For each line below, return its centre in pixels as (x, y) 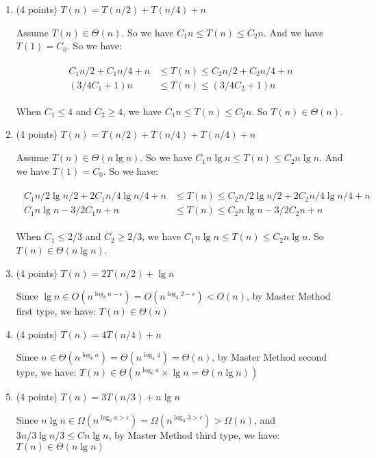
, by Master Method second (270, 357)
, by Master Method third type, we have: (194, 434)
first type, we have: (56, 311)
